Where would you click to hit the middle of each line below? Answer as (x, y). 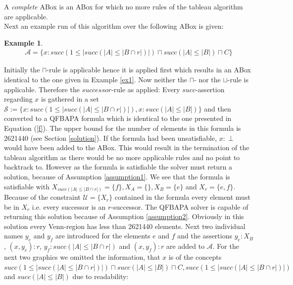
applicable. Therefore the (42, 89)
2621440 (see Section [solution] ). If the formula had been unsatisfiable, (111, 138)
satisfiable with (27, 186)
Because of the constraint (42, 197)
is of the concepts (195, 257)
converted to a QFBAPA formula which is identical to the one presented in (118, 118)
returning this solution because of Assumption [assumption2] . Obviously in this (124, 216)
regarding (18, 99)
